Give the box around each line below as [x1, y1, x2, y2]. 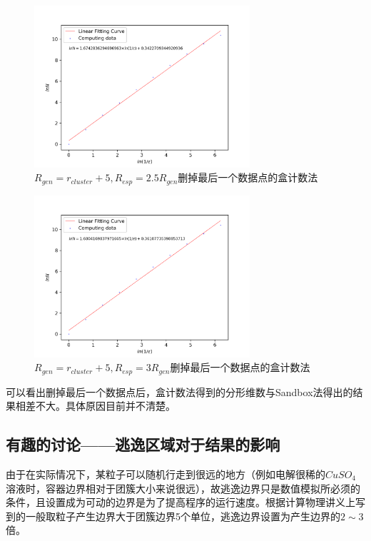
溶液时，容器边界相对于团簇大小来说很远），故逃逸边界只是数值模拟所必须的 [6, 480, 360, 495]
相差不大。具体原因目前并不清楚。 [15, 398, 176, 413]
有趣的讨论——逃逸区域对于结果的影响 [6, 433, 280, 455]
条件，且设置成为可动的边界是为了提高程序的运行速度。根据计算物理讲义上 [6, 495, 355, 510]
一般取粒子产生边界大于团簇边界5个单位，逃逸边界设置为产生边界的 [25, 508, 340, 523]
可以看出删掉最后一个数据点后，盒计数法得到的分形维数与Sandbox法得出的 [6, 384, 353, 399]
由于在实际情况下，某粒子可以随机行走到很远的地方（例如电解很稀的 [6, 467, 325, 482]
